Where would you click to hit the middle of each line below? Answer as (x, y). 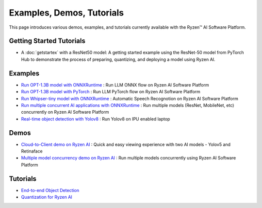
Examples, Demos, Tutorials (66, 13)
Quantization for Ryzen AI (47, 197)
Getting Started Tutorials (47, 41)
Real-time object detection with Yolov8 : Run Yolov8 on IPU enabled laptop (96, 119)
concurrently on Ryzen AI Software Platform (65, 112)
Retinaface (32, 151)
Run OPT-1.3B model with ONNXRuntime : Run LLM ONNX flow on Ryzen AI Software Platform (115, 85)
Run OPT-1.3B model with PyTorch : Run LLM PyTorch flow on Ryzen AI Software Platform (111, 92)
